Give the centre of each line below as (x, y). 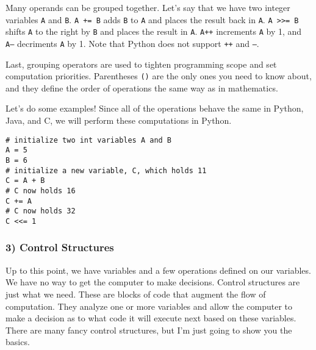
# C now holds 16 (41, 191)
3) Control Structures (60, 247)
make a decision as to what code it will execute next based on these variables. (151, 318)
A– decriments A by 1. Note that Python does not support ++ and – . (132, 43)
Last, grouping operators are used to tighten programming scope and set (141, 64)
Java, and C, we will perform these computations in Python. (119, 120)
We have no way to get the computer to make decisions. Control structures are (153, 282)
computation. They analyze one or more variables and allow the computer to (149, 306)
